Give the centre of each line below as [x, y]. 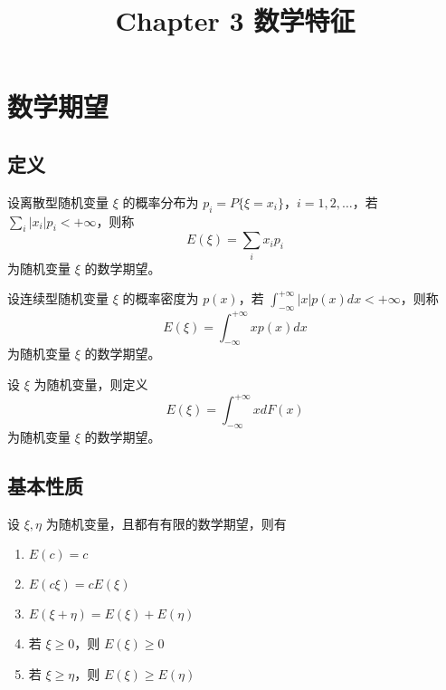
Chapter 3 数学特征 [235, 20]
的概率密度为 [161, 298]
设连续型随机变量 [58, 298]
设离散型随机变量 [58, 201]
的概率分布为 [161, 201]
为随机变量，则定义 [91, 383]
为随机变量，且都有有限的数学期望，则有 [166, 523]
